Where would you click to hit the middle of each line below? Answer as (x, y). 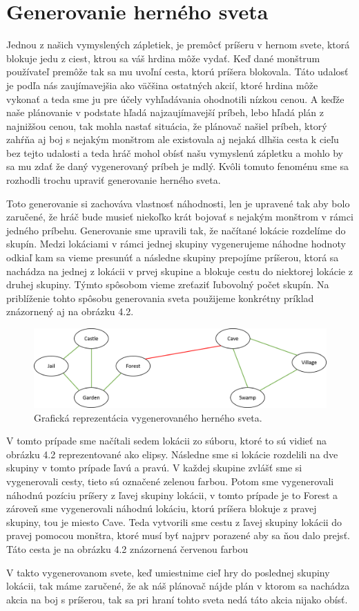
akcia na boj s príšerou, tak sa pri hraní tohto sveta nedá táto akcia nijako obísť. (177, 599)
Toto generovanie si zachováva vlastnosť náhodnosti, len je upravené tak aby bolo (178, 203)
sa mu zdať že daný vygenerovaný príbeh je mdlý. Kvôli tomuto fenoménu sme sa (178, 166)
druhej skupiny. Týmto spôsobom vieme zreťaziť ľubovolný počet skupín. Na (168, 284)
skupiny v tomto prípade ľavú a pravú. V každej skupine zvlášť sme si (154, 468)
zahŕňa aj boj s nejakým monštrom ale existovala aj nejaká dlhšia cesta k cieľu (173, 139)
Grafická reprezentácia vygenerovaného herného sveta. (148, 417)
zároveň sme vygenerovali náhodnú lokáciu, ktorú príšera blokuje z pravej (162, 508)
